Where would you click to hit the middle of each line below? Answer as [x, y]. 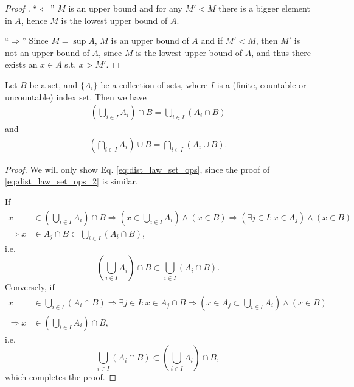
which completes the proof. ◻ [61, 377]
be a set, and [54, 84]
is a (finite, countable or [262, 84]
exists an [21, 64]
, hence [34, 20]
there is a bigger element [264, 8]
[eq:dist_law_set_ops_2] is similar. [71, 181]
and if [212, 40]
